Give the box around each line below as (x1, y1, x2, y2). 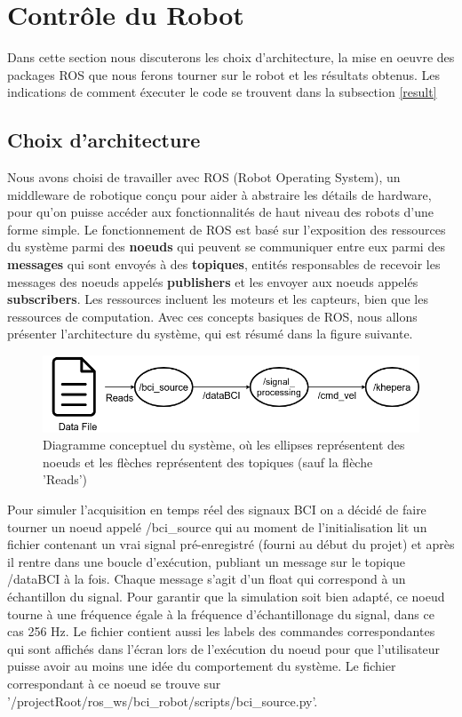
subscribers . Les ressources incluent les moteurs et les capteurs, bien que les (7, 290, 428, 308)
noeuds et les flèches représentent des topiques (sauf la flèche (43, 452, 373, 471)
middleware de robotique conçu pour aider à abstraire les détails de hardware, (7, 185, 432, 203)
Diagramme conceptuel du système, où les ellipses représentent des (43, 435, 405, 454)
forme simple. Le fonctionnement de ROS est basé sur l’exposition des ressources (7, 219, 446, 238)
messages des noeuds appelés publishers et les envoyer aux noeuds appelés (7, 272, 418, 291)
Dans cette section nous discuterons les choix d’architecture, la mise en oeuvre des (7, 48, 455, 67)
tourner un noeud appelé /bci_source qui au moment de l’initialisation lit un (7, 517, 427, 536)
